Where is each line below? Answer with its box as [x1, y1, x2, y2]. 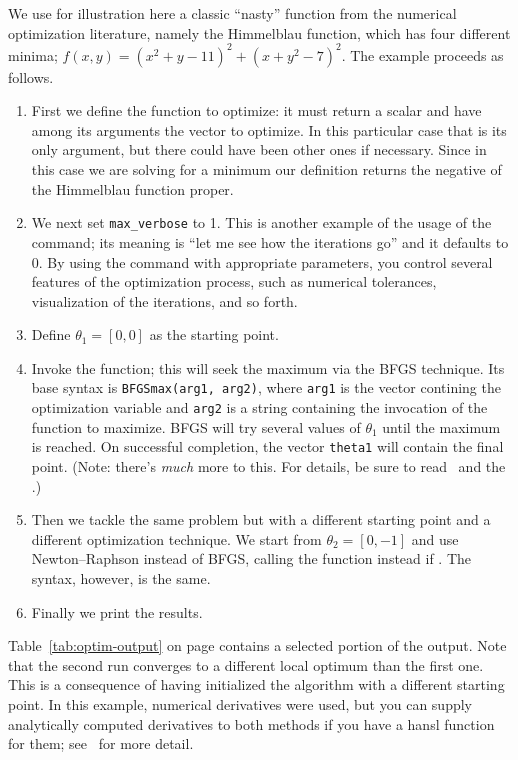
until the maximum [382, 416, 501, 437]
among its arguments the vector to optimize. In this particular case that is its [31, 119, 507, 140]
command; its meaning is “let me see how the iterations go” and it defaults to [31, 231, 509, 252]
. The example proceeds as [341, 44, 504, 65]
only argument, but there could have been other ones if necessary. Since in [31, 139, 487, 160]
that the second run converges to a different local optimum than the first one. [8, 654, 484, 675]
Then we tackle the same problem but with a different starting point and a [31, 509, 491, 530]
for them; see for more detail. [8, 733, 194, 754]
